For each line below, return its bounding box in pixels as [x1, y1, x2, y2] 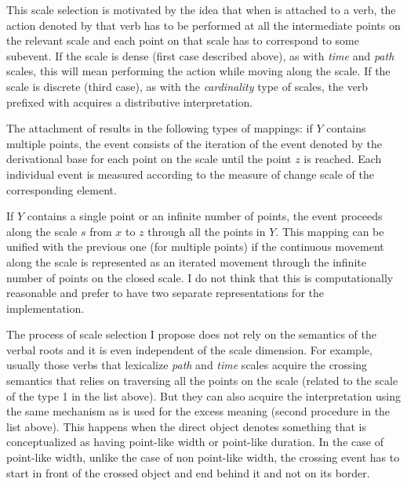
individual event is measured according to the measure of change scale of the [6, 165, 374, 182]
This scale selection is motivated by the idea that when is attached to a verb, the [6, 2, 396, 17]
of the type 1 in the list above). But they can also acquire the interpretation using [6, 387, 401, 404]
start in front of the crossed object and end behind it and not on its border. [6, 464, 370, 481]
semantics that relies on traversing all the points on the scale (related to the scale [6, 372, 398, 389]
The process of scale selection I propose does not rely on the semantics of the [6, 326, 376, 343]
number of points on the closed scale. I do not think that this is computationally [6, 269, 394, 285]
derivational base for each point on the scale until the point [6, 151, 292, 167]
